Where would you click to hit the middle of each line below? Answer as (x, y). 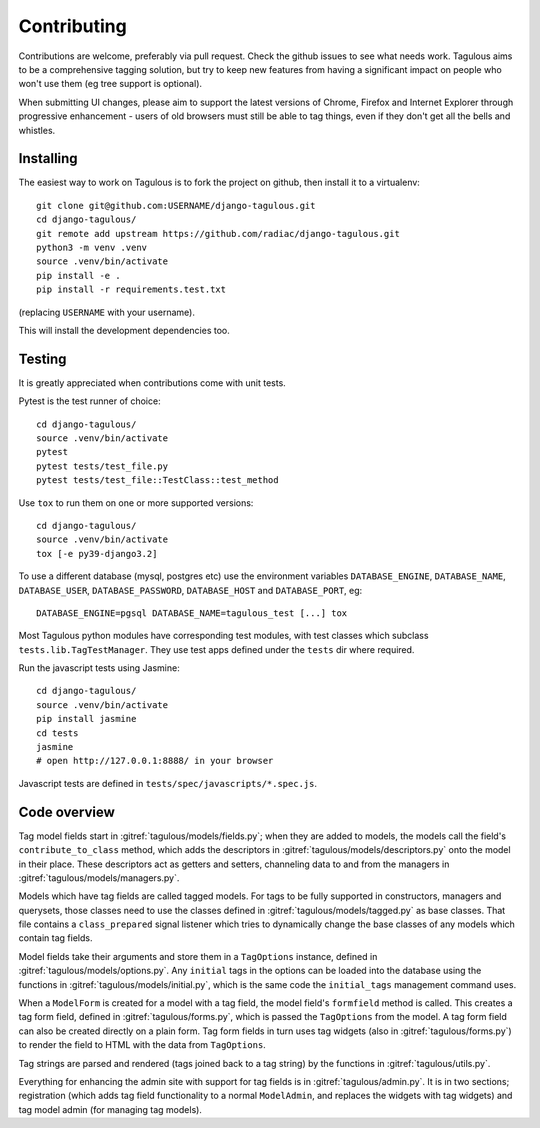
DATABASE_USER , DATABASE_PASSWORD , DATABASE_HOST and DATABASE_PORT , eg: (190, 590)
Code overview (66, 811)
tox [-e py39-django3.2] (97, 553)
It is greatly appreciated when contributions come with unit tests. (152, 382)
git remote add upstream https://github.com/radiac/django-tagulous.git (218, 233)
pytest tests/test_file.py (102, 466)
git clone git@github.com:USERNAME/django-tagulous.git (176, 205)
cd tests (57, 733)
